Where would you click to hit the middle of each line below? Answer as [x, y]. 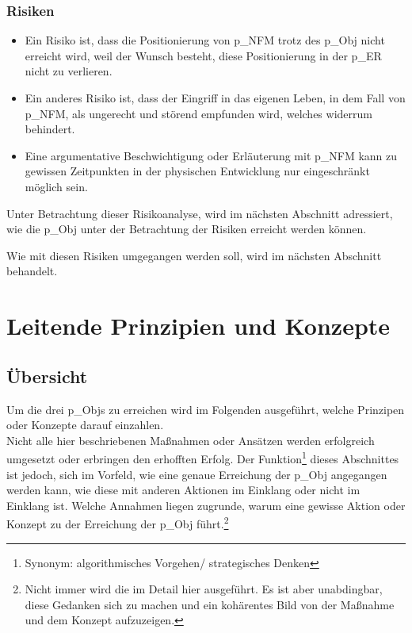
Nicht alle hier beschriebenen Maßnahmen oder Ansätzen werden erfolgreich [191, 440]
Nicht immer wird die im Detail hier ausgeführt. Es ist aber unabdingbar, [204, 589]
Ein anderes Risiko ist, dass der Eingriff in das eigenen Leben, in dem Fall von [215, 98]
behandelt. [32, 271]
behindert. [50, 129]
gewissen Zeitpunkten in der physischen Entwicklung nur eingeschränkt [197, 171]
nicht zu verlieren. [69, 71]
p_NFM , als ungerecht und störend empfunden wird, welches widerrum [198, 113]
